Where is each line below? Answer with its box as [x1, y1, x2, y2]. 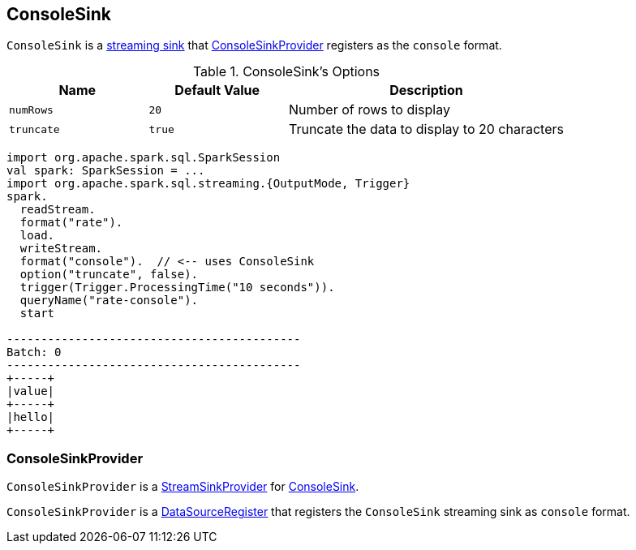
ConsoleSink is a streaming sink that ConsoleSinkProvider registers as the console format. [6, 38, 502, 53]
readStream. [19, 203, 96, 217]
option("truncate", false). [19, 268, 199, 281]
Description [389, 82, 463, 99]
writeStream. [19, 242, 103, 256]
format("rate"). [19, 216, 123, 230]
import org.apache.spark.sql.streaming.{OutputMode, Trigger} [6, 177, 410, 191]
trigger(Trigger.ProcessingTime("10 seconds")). [19, 281, 335, 294]
